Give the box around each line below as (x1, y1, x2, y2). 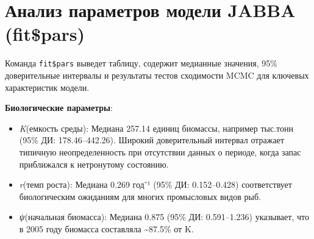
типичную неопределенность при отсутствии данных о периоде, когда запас (19, 145, 301, 158)
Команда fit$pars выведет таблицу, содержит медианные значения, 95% (5, 57, 277, 70)
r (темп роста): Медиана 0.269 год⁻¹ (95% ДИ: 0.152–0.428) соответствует (19, 178, 292, 191)
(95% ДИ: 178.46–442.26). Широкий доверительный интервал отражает (19, 134, 285, 146)
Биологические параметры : (5, 101, 113, 114)
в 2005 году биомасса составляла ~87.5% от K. (19, 222, 194, 235)
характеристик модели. (5, 80, 90, 93)
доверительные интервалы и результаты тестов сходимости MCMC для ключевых (5, 68, 309, 81)
